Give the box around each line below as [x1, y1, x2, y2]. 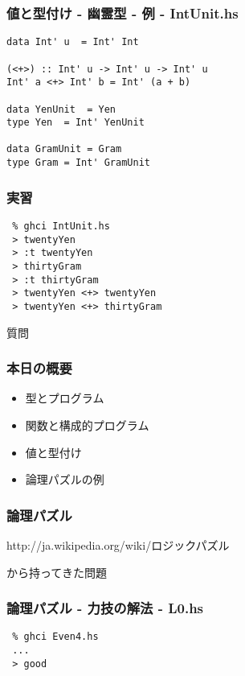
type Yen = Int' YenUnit [6, 117, 145, 129]
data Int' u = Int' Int [6, 36, 139, 48]
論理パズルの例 [25, 471, 104, 488]
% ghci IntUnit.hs [12, 221, 110, 232]
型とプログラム [25, 390, 104, 406]
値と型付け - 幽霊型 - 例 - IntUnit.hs [6, 2, 239, 23]
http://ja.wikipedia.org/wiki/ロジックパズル [6, 537, 230, 553]
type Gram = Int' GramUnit [6, 157, 150, 169]
